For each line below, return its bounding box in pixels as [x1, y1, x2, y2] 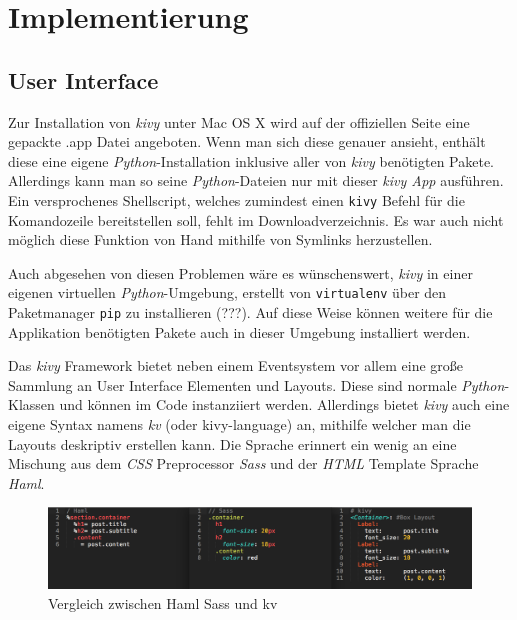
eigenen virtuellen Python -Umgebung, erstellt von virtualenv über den [8, 282, 447, 303]
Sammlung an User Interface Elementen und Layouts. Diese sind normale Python [8, 374, 505, 395]
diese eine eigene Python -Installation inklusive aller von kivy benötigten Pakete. [8, 150, 495, 171]
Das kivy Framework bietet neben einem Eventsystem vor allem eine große [8, 355, 464, 376]
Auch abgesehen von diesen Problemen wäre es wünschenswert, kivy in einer [8, 262, 473, 283]
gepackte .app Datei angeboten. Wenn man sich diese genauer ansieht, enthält [8, 131, 486, 152]
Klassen [8, 394, 55, 415]
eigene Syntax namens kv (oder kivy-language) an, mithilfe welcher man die [8, 414, 471, 435]
